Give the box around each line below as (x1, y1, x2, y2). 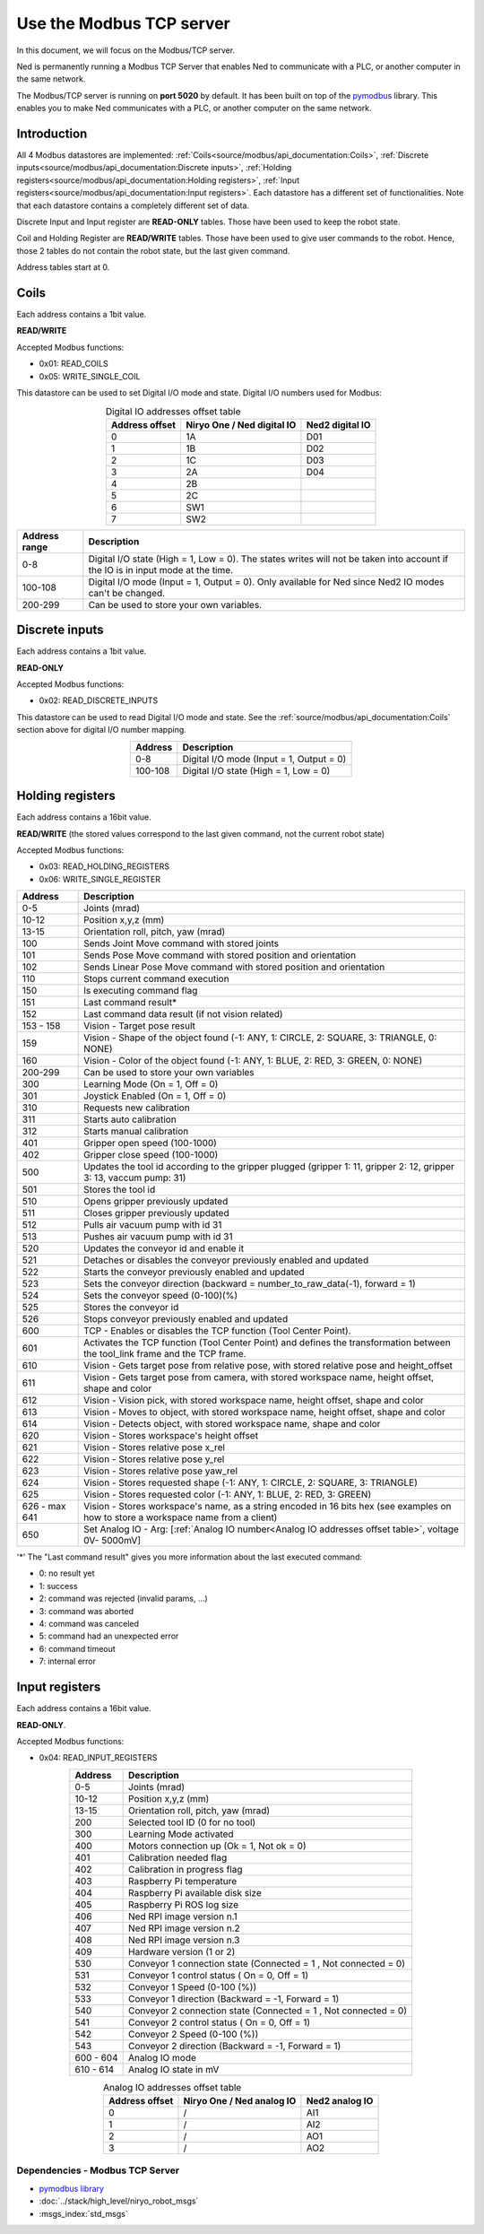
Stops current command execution (83, 973, 229, 986)
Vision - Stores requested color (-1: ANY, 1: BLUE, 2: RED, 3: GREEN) (83, 1489, 372, 1501)
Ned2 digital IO (306, 418, 371, 430)
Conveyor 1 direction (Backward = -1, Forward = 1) (128, 1992, 340, 2004)
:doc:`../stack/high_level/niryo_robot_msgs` (39, 2195, 199, 2206)
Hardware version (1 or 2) (128, 1945, 236, 1958)
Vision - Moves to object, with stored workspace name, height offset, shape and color (83, 1406, 445, 1419)
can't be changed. (88, 587, 166, 599)
